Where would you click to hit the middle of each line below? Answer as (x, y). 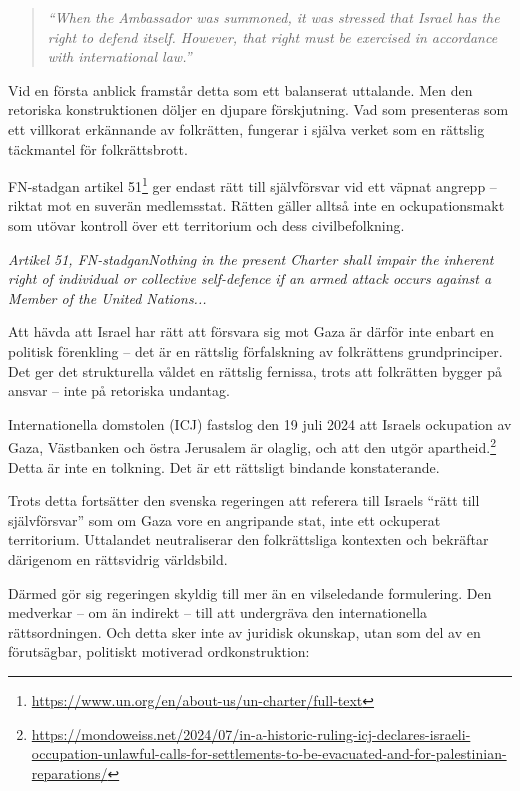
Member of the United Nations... (107, 297)
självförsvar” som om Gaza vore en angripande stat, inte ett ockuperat (224, 519)
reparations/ (69, 772)
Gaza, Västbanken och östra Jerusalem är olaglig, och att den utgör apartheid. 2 (252, 445)
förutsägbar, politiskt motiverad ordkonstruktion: (159, 651)
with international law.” (119, 56)
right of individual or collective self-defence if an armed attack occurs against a (250, 278)
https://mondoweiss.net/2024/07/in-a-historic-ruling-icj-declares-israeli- (251, 733)
